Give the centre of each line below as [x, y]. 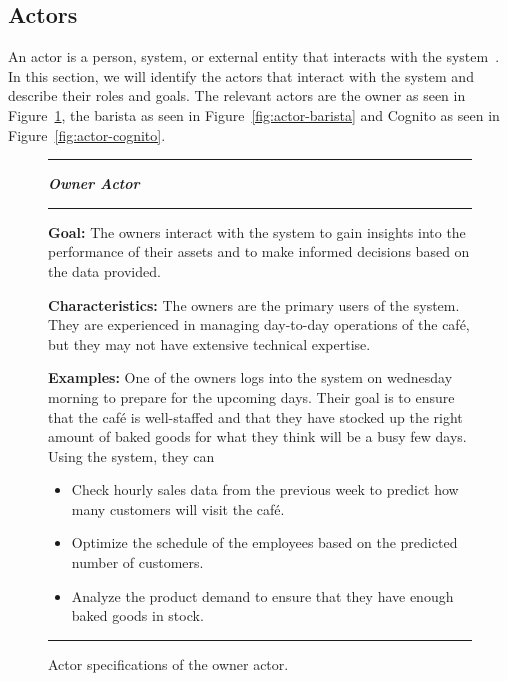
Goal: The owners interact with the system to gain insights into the [257, 231]
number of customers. [137, 562]
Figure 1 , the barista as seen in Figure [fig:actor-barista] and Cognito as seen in [254, 114]
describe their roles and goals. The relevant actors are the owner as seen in [237, 95]
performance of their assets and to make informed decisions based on [259, 251]
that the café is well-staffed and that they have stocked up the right [255, 416]
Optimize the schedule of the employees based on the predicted [264, 542]
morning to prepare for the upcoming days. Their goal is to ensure [251, 396]
